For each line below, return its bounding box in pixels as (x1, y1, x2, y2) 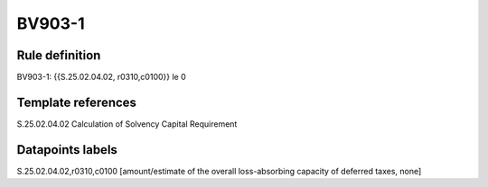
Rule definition (16, 48, 101, 63)
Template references (16, 94, 137, 110)
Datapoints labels (16, 142, 117, 157)
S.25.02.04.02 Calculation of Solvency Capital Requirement (16, 118, 238, 129)
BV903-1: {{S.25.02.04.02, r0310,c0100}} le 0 (16, 72, 186, 83)
